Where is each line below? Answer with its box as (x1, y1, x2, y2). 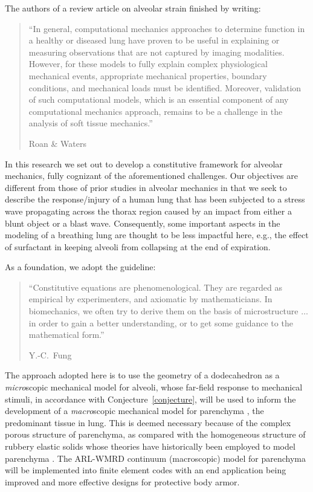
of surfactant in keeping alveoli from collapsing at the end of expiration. (5, 240, 271, 253)
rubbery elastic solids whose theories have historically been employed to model (5, 440, 295, 452)
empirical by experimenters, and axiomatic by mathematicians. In (28, 293, 273, 305)
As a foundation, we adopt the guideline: (5, 261, 156, 273)
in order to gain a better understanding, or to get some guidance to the (28, 316, 293, 329)
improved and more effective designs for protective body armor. (5, 475, 240, 488)
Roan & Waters (28, 137, 86, 149)
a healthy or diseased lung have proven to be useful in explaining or (28, 34, 280, 47)
